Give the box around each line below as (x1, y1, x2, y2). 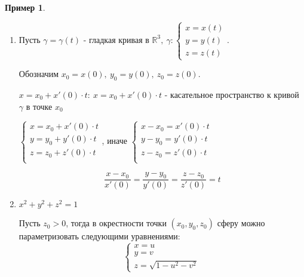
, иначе (102, 134, 128, 147)
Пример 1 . (5, 1, 45, 13)
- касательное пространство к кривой (164, 88, 299, 100)
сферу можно (217, 217, 265, 229)
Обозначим (19, 67, 59, 80)
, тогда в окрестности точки (66, 217, 167, 229)
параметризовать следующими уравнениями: (19, 230, 180, 242)
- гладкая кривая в (83, 33, 149, 45)
